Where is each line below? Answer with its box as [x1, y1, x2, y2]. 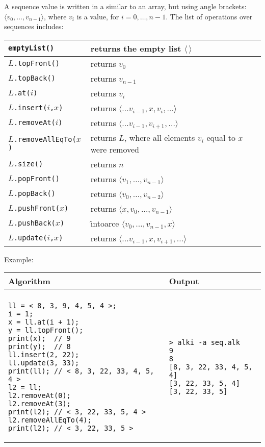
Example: [4, 254, 34, 264]
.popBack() [13, 189, 56, 198]
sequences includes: [4, 21, 64, 32]
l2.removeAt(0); [8, 391, 71, 400]
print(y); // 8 [8, 342, 71, 351]
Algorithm [8, 275, 50, 287]
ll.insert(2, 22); [8, 351, 79, 359]
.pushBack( [13, 219, 56, 228]
